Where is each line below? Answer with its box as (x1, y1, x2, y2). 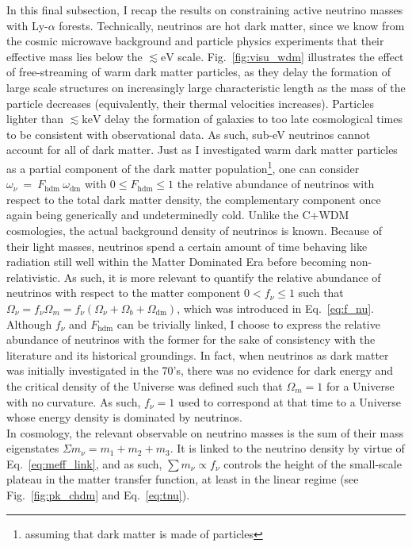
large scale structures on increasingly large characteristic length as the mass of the (6, 79, 406, 95)
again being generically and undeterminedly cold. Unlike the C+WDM (6, 206, 349, 223)
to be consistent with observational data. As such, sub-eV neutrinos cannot (6, 125, 371, 142)
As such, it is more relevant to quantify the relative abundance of (63, 268, 381, 285)
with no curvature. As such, (6, 393, 141, 410)
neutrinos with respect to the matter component (6, 284, 241, 301)
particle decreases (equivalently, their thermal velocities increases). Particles (6, 94, 375, 111)
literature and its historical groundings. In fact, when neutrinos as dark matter (6, 346, 389, 363)
